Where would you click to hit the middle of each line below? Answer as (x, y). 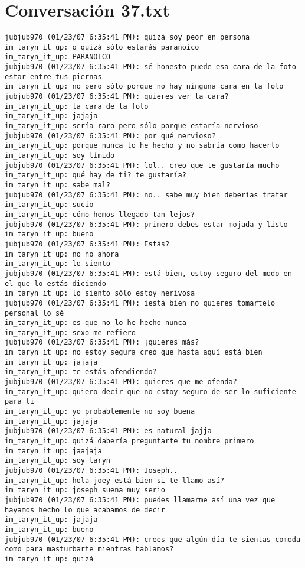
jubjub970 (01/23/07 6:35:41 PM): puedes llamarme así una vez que (140, 500)
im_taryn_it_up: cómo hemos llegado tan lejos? (100, 214)
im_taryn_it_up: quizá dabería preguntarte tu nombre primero (129, 441)
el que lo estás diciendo (55, 283)
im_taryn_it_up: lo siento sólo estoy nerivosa (100, 293)
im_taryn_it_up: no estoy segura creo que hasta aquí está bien (134, 353)
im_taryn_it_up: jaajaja (53, 451)
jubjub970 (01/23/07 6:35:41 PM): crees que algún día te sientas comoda (153, 539)
